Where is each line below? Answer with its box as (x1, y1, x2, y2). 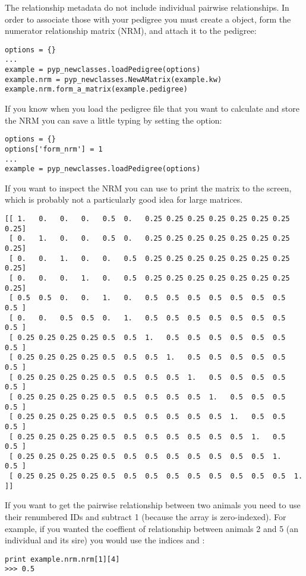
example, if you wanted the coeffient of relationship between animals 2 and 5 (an (5, 522, 299, 534)
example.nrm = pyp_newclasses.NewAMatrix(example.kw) (5, 75, 222, 84)
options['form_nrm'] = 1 (5, 144, 103, 153)
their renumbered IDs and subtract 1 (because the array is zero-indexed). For (5, 511, 286, 523)
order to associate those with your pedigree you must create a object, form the (5, 12, 291, 25)
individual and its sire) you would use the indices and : (5, 534, 205, 546)
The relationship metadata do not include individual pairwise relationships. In (5, 1, 289, 13)
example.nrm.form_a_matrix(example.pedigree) (5, 85, 188, 94)
